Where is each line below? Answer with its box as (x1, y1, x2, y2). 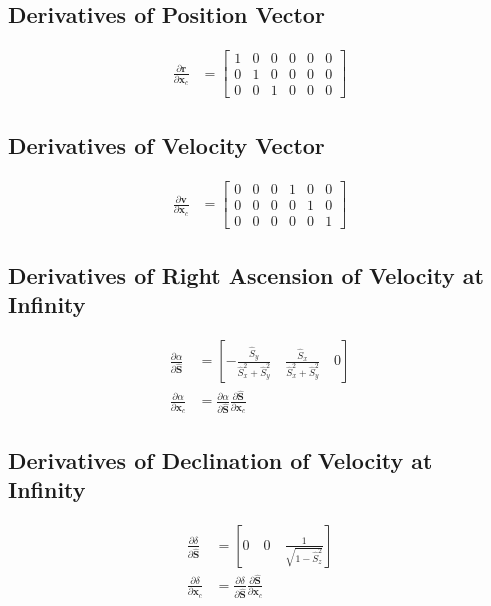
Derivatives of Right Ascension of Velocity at (8, 260, 484, 291)
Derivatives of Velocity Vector (8, 129, 325, 160)
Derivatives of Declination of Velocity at (8, 444, 433, 475)
